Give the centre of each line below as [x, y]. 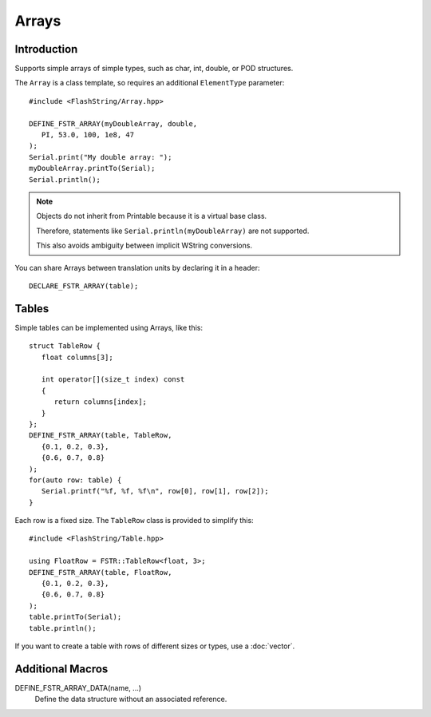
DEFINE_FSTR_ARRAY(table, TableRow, [101, 436]
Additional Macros [61, 669]
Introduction [46, 49]
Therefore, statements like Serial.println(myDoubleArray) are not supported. [173, 231]
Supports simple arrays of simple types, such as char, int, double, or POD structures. [154, 69]
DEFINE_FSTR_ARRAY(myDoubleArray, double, [113, 123]
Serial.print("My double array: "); [101, 157]
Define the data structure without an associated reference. [131, 699]
